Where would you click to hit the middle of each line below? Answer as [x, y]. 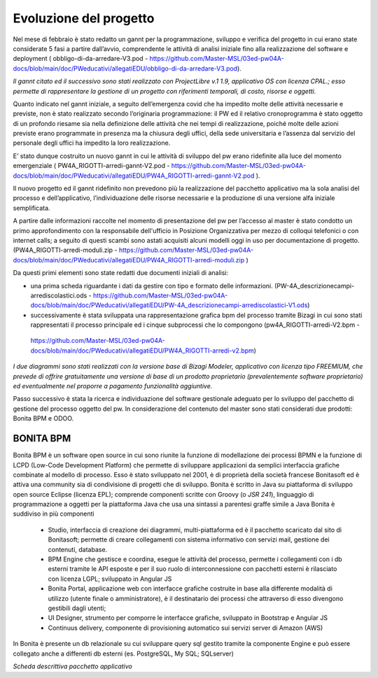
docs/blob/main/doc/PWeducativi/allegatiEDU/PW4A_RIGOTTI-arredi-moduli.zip [129, 260]
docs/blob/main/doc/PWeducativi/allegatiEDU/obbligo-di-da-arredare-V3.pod [125, 68]
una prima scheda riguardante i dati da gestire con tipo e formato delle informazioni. [152, 285]
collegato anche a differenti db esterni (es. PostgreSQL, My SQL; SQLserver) [124, 654]
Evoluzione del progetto [84, 18]
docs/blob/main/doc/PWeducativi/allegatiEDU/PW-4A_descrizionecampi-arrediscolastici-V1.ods [169, 305]
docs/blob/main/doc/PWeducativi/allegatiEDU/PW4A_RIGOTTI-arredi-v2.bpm [142, 351]
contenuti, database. [78, 549]
